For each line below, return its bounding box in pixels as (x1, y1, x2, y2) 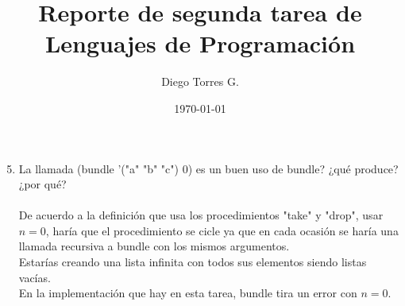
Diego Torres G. (161, 73, 239, 90)
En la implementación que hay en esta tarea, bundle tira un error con (18, 285, 357, 301)
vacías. (18, 269, 51, 285)
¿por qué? (18, 176, 67, 192)
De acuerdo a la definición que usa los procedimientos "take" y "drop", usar (18, 207, 384, 223)
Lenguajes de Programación (44, 27, 356, 60)
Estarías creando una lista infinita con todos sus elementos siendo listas (18, 254, 367, 270)
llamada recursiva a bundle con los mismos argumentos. (18, 238, 290, 254)
